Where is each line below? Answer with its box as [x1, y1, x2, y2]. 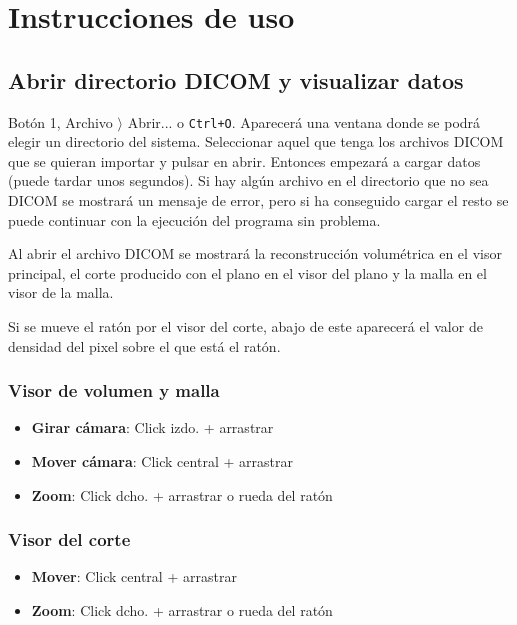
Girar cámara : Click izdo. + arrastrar [31, 417, 274, 438]
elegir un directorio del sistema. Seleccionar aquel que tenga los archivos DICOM [8, 131, 504, 152]
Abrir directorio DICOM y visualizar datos [8, 64, 464, 95]
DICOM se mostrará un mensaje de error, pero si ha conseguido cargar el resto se [8, 190, 509, 211]
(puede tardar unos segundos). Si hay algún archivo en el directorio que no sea [8, 170, 489, 191]
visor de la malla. [8, 282, 114, 303]
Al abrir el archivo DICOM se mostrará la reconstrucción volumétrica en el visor [8, 243, 502, 264]
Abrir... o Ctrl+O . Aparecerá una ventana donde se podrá [127, 111, 481, 132]
